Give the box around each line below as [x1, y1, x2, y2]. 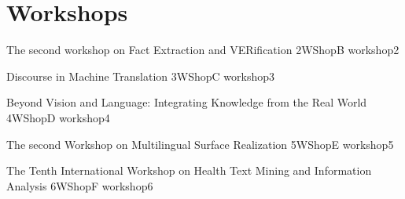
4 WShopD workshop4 [6, 109, 110, 125]
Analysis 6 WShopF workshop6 [6, 177, 153, 194]
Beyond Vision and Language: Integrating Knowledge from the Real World [6, 94, 367, 110]
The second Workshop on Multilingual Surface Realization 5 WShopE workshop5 [6, 136, 394, 152]
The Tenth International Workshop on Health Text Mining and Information [6, 162, 372, 179]
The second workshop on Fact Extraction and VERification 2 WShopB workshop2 [6, 42, 399, 58]
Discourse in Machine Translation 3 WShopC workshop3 [6, 67, 274, 84]
